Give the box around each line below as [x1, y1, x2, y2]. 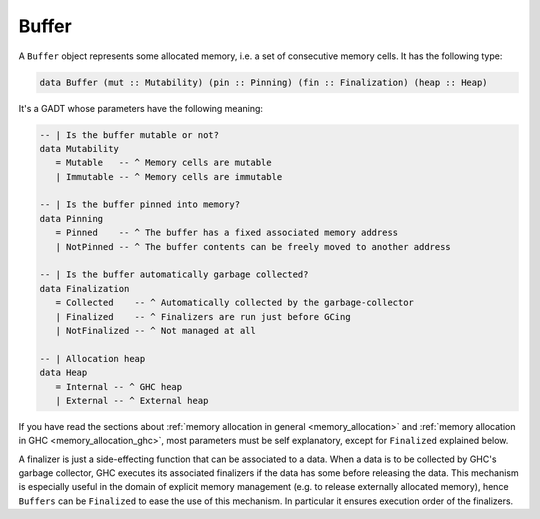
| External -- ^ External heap [55, 395, 209, 406]
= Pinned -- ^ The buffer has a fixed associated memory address [55, 227, 399, 239]
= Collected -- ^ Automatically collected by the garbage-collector [55, 297, 415, 309]
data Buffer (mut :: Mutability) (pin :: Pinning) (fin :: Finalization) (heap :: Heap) [39, 76, 489, 88]
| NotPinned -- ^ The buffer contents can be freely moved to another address [55, 241, 452, 252]
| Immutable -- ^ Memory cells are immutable [55, 171, 283, 182]
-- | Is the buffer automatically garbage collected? [39, 269, 309, 280]
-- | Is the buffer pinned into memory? [39, 199, 240, 210]
